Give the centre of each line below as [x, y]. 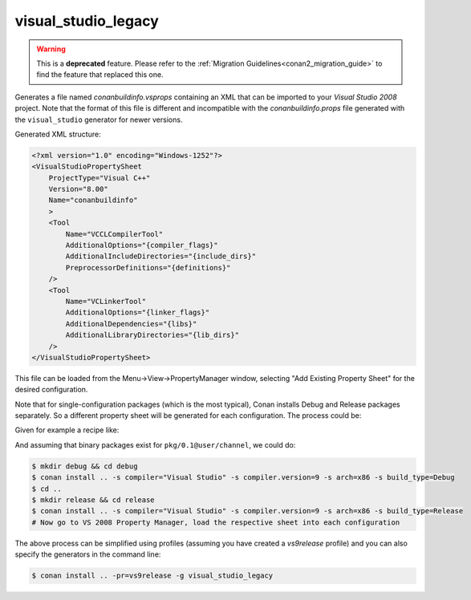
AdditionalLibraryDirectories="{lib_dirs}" [152, 335]
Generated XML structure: [58, 134]
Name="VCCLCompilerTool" [114, 234]
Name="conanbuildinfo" [93, 200]
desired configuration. [51, 390]
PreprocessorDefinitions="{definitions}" [148, 268]
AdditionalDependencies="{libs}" [131, 324]
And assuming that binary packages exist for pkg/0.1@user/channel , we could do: [155, 444]
